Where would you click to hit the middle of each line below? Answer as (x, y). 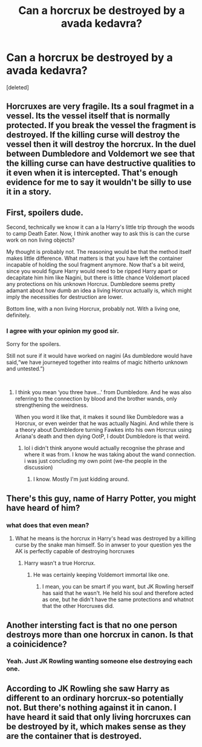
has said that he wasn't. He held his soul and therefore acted (118, 593)
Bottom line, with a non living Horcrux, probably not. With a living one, (93, 309)
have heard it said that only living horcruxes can (99, 717)
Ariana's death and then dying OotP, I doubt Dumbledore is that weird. (103, 436)
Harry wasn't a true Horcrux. (60, 563)
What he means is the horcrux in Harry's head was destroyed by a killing (106, 539)
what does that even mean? (48, 525)
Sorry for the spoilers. (34, 344)
